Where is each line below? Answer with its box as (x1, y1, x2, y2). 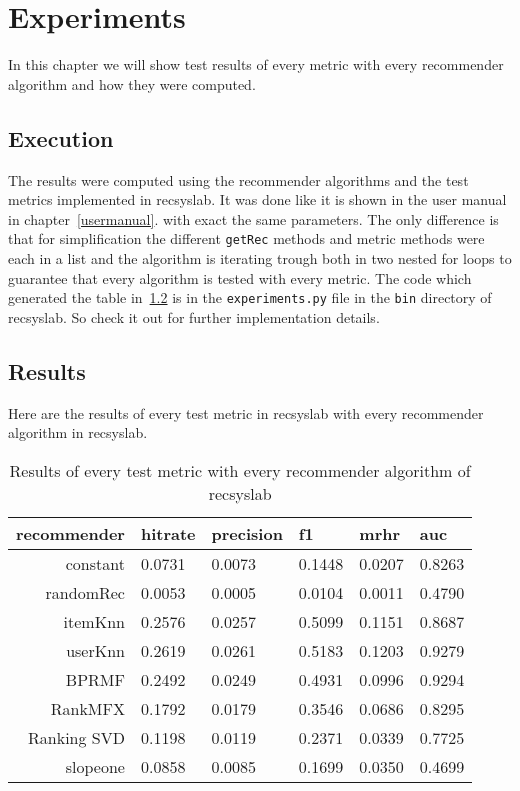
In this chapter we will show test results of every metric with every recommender (8, 54, 504, 75)
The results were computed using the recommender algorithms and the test (8, 169, 469, 190)
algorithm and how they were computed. (8, 73, 256, 94)
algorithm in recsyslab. (8, 422, 148, 443)
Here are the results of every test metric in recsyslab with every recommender (8, 402, 484, 423)
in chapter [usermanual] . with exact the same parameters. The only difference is (8, 208, 499, 229)
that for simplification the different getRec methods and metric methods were (8, 228, 485, 249)
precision (211, 521, 283, 545)
